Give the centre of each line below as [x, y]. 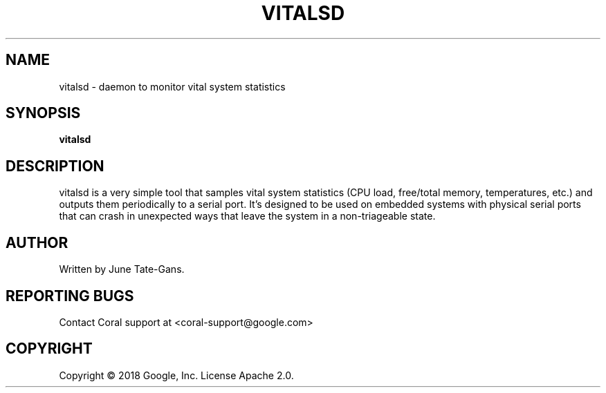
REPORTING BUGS [70, 296]
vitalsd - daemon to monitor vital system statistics [172, 86]
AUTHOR [37, 242]
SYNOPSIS [43, 113]
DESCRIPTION [55, 166]
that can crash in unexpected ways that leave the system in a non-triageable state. [247, 216]
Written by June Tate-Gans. [122, 269]
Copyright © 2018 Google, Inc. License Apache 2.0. [176, 375]
